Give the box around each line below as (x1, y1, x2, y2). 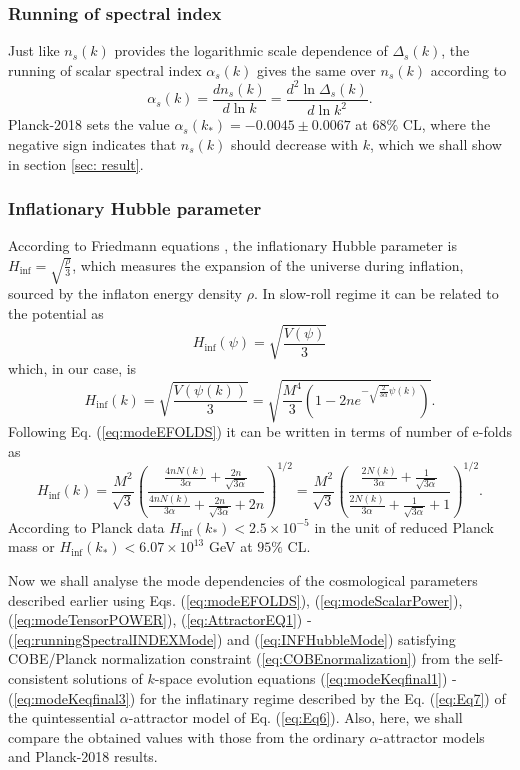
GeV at (208, 536, 253, 557)
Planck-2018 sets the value (8, 114, 170, 135)
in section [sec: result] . (8, 153, 144, 174)
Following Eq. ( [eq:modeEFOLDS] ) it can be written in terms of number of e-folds (8, 421, 512, 442)
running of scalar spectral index (8, 59, 202, 80)
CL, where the (402, 114, 491, 135)
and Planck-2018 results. (8, 746, 158, 767)
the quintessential (8, 707, 116, 728)
